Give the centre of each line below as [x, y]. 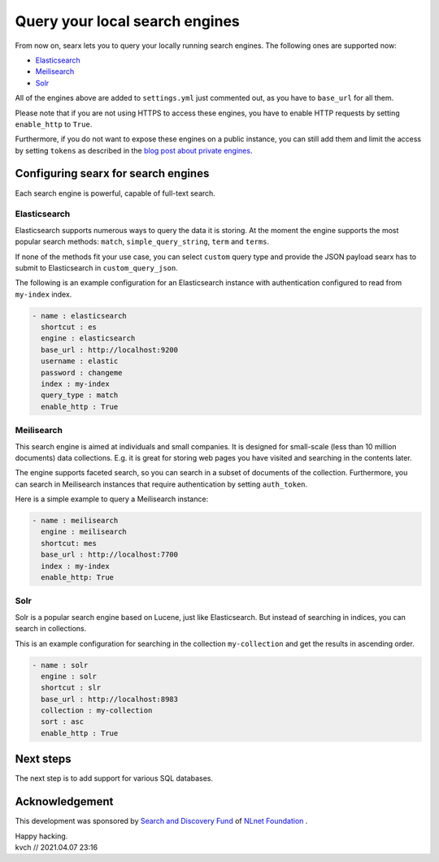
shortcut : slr [71, 688]
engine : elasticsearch [88, 338]
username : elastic [80, 361]
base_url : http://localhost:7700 [110, 555]
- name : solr [60, 665]
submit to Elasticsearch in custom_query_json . [96, 267]
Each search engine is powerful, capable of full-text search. [115, 193]
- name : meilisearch [75, 521]
